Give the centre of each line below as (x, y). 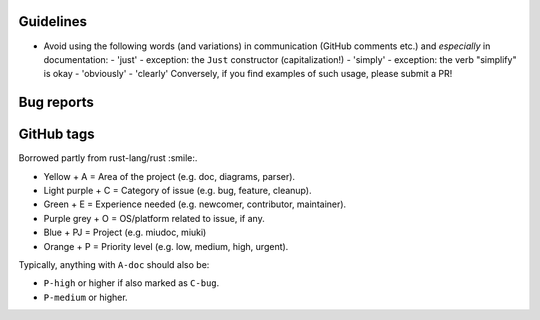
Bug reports (56, 102)
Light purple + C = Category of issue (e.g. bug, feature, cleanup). (177, 190)
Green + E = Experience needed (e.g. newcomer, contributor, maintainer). (195, 204)
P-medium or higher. (86, 297)
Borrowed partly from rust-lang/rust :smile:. (108, 158)
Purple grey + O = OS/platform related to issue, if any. (154, 218)
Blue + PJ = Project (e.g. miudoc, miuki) (125, 232)
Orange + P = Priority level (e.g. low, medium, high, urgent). (166, 246)
